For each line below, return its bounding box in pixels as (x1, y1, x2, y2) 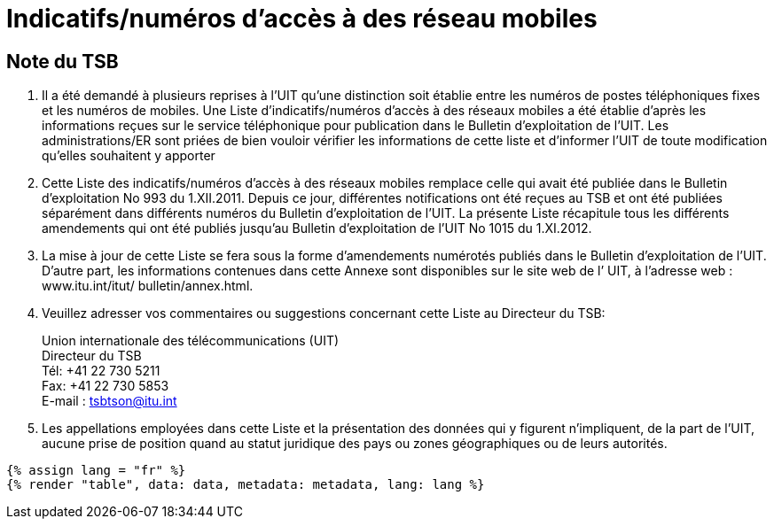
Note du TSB (6, 50, 119, 73)
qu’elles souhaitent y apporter (42, 148, 215, 164)
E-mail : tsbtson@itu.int (42, 393, 177, 409)
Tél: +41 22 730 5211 (42, 363, 160, 379)
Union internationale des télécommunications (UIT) (42, 333, 340, 349)
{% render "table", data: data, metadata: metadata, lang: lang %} (6, 477, 485, 492)
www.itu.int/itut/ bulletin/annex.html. (42, 278, 254, 294)
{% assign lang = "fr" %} (6, 463, 186, 478)
